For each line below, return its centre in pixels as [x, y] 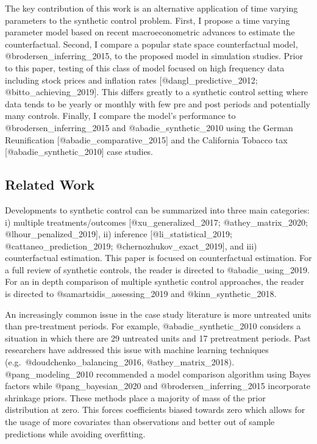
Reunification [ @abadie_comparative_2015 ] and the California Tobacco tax [146, 139]
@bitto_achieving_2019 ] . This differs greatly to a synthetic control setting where [157, 92]
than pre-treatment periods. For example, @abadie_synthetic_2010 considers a [153, 326]
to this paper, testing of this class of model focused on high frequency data [145, 67]
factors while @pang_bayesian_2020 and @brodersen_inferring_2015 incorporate [158, 386]
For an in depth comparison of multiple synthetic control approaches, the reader [155, 281]
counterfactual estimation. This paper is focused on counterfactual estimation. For [158, 258]
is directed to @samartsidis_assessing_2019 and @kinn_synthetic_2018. [141, 294]
